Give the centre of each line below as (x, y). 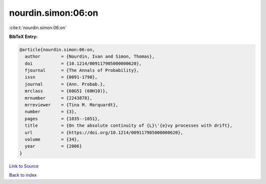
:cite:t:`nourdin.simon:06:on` (38, 28)
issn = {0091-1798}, (61, 77)
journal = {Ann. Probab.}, (65, 84)
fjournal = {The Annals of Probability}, (82, 71)
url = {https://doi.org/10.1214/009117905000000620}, (104, 132)
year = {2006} (53, 146)
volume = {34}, (52, 139)
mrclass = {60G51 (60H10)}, (66, 91)
